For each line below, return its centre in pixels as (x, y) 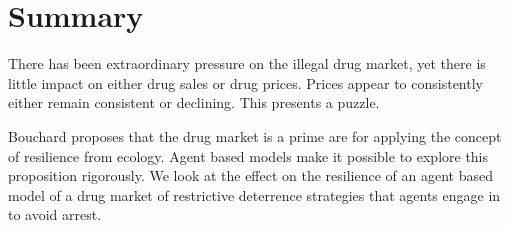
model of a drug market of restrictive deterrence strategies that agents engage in (254, 194)
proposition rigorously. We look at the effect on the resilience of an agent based (251, 175)
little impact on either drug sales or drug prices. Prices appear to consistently (245, 82)
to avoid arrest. (55, 214)
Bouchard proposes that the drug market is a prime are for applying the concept (255, 135)
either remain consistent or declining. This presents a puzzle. (194, 102)
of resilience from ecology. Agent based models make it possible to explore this (248, 155)
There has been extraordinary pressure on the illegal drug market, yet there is (247, 63)
